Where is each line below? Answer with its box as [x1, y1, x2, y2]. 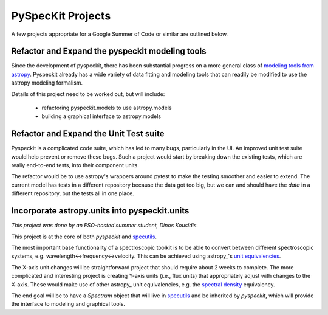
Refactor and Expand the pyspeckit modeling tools [11, 46, 207, 57]
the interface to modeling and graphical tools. [11, 300, 126, 308]
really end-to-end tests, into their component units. [11, 162, 140, 169]
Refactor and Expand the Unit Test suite [11, 128, 165, 139]
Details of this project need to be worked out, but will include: [11, 90, 165, 97]
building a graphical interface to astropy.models [41, 112, 161, 120]
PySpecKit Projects [11, 9, 111, 22]
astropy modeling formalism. [11, 79, 83, 86]
